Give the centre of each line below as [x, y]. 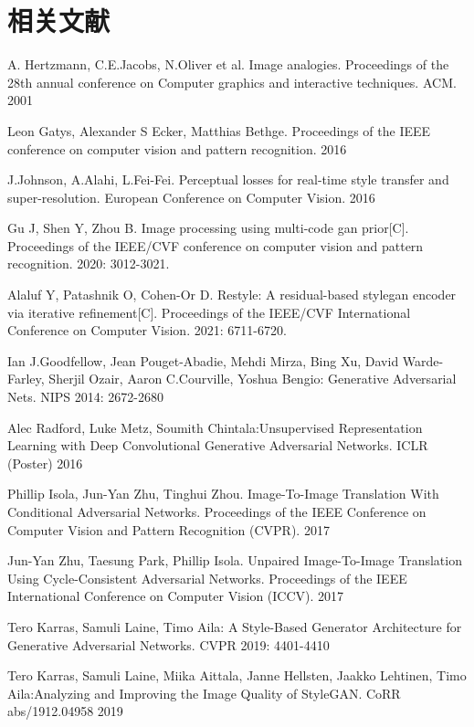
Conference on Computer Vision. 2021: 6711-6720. [147, 330]
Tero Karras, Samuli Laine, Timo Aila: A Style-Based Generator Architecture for [235, 626]
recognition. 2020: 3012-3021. [89, 263]
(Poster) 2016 [45, 463]
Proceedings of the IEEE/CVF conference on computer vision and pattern [216, 245]
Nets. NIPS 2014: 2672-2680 [85, 397]
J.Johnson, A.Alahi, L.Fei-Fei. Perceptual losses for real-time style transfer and [228, 179]
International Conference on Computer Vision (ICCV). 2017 [176, 596]
